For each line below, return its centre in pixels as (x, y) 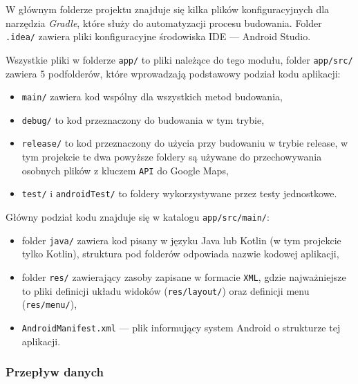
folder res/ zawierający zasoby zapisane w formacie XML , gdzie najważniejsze (184, 276)
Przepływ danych (55, 372)
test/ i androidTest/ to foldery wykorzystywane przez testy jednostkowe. (179, 193)
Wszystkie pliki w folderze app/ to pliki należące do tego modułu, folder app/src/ (179, 59)
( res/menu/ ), (49, 304)
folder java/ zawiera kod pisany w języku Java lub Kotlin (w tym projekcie (181, 240)
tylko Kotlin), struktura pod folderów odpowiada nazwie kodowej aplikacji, (180, 254)
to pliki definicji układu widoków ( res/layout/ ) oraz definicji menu (166, 290)
